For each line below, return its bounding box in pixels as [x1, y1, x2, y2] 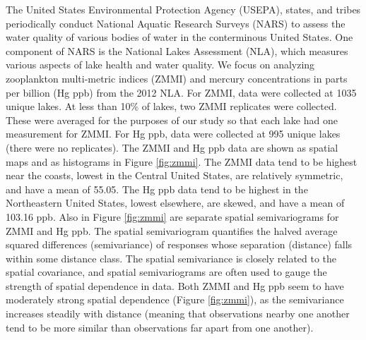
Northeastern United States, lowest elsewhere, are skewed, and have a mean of [6, 195, 345, 210]
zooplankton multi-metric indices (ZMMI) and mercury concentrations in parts [6, 71, 348, 85]
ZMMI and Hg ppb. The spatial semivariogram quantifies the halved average [6, 223, 338, 238]
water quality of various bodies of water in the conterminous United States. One [6, 30, 353, 44]
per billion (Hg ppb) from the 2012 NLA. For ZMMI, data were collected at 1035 [6, 85, 357, 99]
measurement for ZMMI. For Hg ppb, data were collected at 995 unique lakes [6, 126, 341, 141]
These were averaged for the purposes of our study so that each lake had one [6, 112, 338, 127]
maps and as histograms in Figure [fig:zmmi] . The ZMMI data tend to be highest [6, 154, 358, 169]
